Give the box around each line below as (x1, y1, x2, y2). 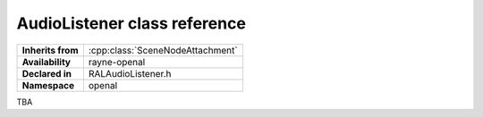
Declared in (21, 67, 72, 79)
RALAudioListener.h (88, 67, 172, 79)
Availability (21, 55, 72, 68)
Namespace (21, 79, 75, 91)
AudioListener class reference (16, 13, 246, 33)
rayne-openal (88, 55, 146, 68)
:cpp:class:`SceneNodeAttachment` (88, 44, 238, 56)
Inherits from (21, 44, 79, 56)
